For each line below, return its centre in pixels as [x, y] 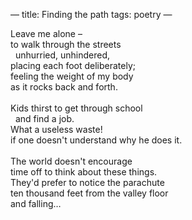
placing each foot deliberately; [73, 65]
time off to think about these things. [84, 172]
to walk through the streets [66, 44]
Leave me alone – [46, 33]
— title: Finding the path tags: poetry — [91, 14]
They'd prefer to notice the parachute [87, 182]
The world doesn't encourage [71, 161]
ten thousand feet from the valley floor [89, 193]
